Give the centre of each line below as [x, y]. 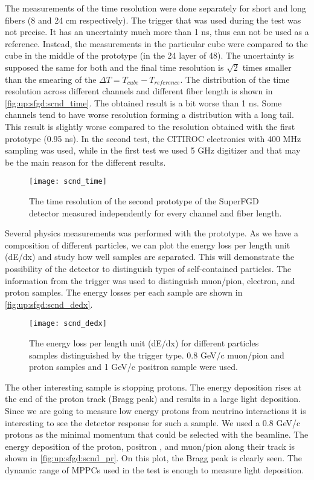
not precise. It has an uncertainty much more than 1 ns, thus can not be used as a [157, 32]
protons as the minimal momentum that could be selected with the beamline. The [157, 434]
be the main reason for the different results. [85, 162]
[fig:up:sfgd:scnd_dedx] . [49, 304]
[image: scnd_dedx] [68, 324]
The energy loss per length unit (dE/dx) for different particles [144, 342]
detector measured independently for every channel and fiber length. [155, 212]
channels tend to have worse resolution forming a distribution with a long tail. [149, 115]
